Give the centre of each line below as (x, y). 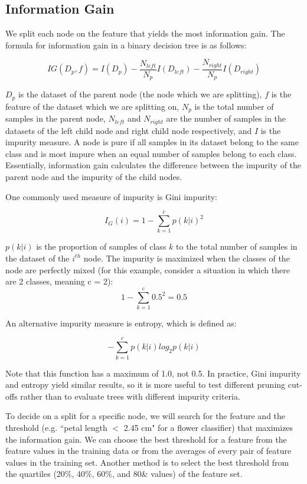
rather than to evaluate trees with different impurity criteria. (130, 396)
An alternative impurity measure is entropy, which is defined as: (121, 323)
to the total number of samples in (237, 246)
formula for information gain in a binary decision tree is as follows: (126, 45)
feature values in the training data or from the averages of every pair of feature (148, 451)
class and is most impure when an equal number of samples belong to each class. (151, 153)
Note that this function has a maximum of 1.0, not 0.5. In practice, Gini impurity (153, 373)
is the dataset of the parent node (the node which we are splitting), (140, 94)
